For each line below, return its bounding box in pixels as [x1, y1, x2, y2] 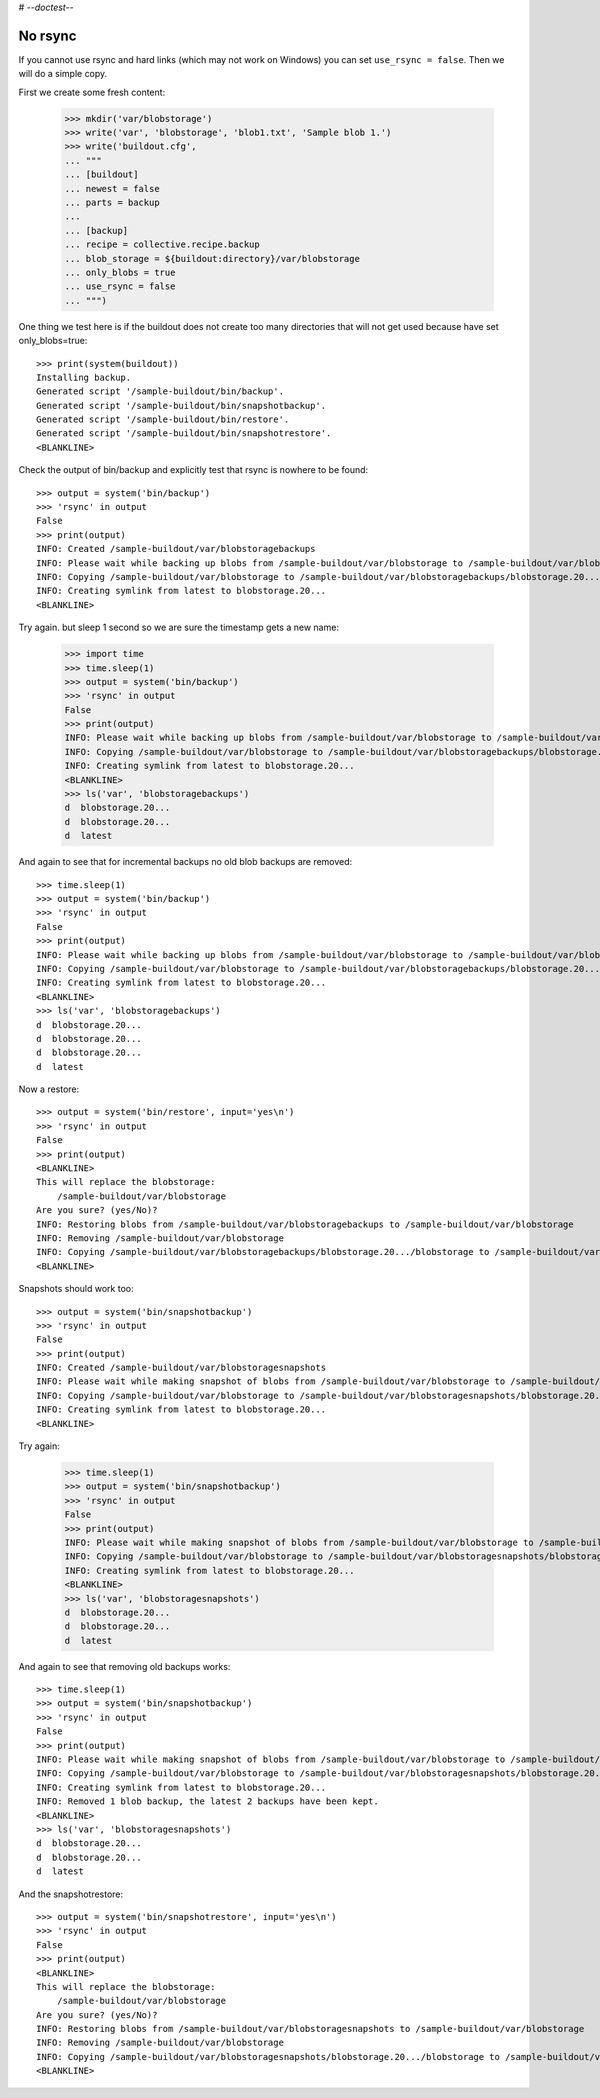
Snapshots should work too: [18, 1283, 134, 1295]
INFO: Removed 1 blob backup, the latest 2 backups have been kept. [36, 1796, 379, 1807]
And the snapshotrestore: [18, 1888, 124, 1900]
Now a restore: [18, 1083, 80, 1095]
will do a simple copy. [18, 68, 108, 80]
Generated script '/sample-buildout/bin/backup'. [36, 386, 285, 397]
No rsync [18, 27, 77, 44]
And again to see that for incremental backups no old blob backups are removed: [18, 856, 353, 868]
